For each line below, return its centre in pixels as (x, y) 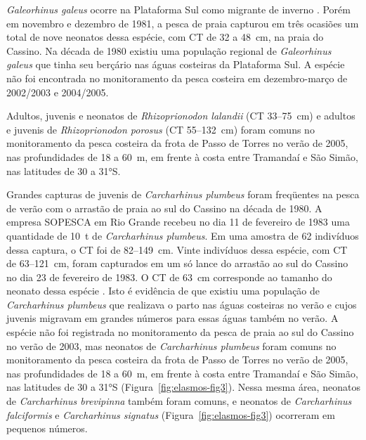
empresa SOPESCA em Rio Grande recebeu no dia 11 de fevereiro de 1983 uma (178, 222)
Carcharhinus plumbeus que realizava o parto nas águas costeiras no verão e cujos (182, 304)
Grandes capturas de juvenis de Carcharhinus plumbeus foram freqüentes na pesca (183, 194)
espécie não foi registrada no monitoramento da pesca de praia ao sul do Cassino (180, 332)
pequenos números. (47, 428)
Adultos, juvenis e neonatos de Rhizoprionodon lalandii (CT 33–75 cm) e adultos (181, 116)
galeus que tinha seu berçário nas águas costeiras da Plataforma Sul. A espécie (176, 64)
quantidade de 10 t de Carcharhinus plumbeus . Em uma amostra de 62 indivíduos (183, 235)
